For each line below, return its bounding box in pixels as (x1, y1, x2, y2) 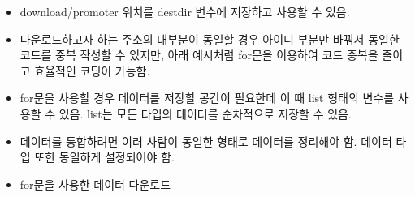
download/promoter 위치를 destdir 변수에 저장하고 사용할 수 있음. (19, 3, 350, 19)
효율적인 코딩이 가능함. (34, 62, 150, 79)
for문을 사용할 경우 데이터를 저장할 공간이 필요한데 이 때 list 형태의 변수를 (19, 89, 395, 106)
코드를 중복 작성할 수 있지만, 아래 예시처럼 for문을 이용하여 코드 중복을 (19, 46, 378, 63)
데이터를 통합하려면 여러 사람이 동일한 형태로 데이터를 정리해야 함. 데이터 (19, 132, 392, 149)
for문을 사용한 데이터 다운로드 (19, 175, 171, 192)
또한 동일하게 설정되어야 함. (34, 148, 175, 165)
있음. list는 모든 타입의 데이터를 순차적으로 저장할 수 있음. (58, 105, 352, 122)
